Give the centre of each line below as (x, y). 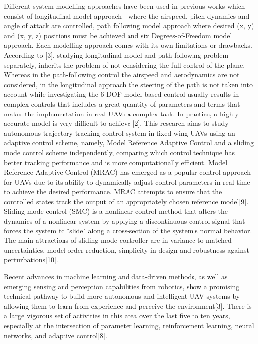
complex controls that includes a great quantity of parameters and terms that (122, 103)
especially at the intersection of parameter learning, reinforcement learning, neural (129, 325)
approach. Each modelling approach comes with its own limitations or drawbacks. (128, 45)
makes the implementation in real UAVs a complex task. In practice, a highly (121, 113)
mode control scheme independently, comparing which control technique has (119, 152)
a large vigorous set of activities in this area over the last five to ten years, (117, 315)
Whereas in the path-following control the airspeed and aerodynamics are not (122, 74)
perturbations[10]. (31, 260)
